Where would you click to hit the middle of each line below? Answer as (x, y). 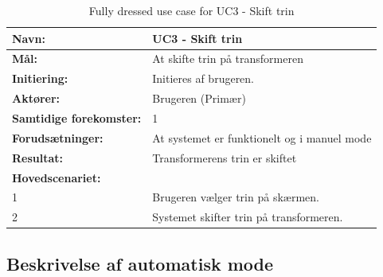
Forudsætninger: (58, 137)
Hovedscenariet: (57, 177)
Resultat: (38, 157)
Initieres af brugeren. (203, 78)
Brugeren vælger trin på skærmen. (236, 197)
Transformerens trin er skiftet (225, 157)
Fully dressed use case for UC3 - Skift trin (191, 10)
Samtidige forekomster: (77, 117)
